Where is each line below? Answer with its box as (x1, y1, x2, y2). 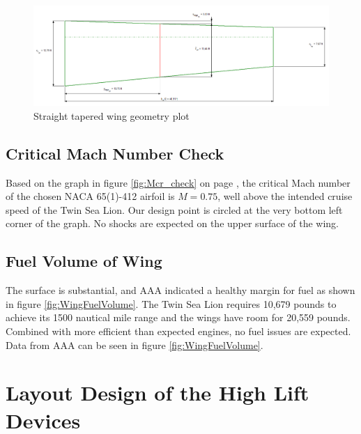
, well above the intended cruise (217, 189, 353, 203)
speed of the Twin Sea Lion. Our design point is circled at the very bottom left (6, 202, 343, 217)
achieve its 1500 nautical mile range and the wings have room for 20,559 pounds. (6, 310, 351, 325)
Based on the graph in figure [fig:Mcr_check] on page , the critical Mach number (6, 175, 351, 189)
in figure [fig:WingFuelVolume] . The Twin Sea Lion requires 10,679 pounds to (6, 296, 337, 311)
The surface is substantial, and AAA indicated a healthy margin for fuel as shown (6, 283, 355, 297)
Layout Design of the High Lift (6, 378, 309, 407)
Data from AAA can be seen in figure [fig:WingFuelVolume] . (6, 337, 263, 352)
